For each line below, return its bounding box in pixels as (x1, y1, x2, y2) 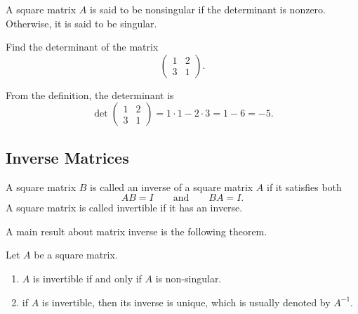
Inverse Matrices (6, 146, 129, 168)
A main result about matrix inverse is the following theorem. (6, 223, 267, 238)
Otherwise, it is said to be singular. (6, 15, 157, 30)
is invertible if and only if (32, 270, 142, 285)
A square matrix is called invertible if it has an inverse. (6, 200, 243, 215)
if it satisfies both (267, 179, 342, 194)
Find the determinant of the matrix (6, 39, 159, 54)
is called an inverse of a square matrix (90, 179, 253, 194)
